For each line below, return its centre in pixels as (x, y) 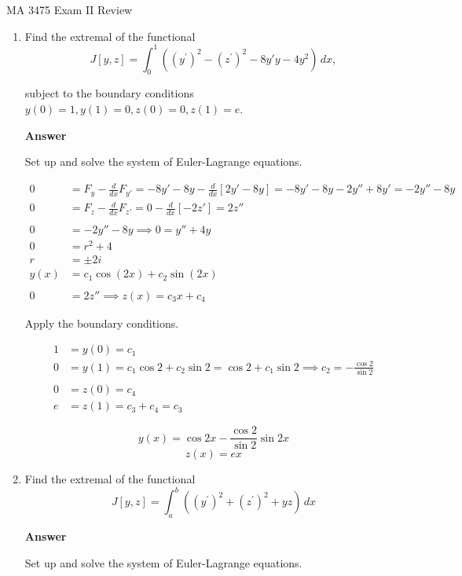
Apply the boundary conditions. (102, 323)
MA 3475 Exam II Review (70, 9)
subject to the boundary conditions (109, 93)
